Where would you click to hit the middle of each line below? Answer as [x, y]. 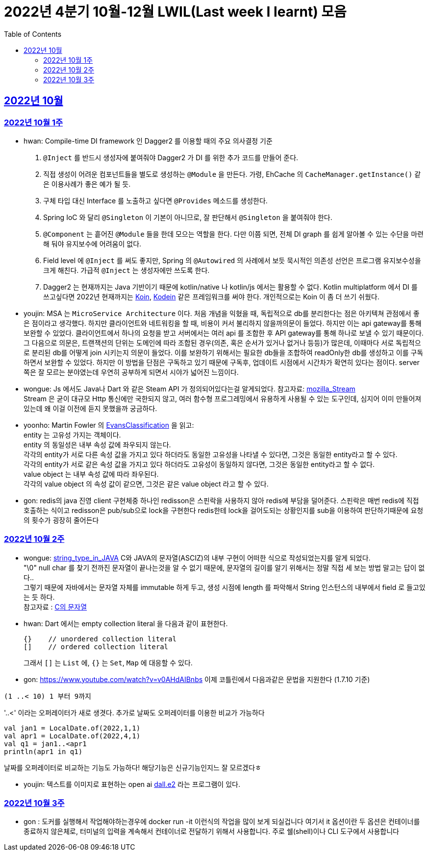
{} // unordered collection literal [100, 639]
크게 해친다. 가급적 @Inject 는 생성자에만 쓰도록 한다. [126, 270]
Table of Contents [33, 34]
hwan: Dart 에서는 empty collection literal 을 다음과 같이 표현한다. [126, 623]
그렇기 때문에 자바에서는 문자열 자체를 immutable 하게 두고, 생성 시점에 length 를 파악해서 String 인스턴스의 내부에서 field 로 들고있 [225, 587]
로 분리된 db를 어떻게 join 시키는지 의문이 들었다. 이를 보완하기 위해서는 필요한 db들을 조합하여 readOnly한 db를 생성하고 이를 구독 [224, 352]
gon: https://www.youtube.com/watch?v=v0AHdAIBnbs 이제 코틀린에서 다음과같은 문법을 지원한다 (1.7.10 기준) [197, 679]
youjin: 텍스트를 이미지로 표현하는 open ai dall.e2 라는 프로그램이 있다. [132, 784]
